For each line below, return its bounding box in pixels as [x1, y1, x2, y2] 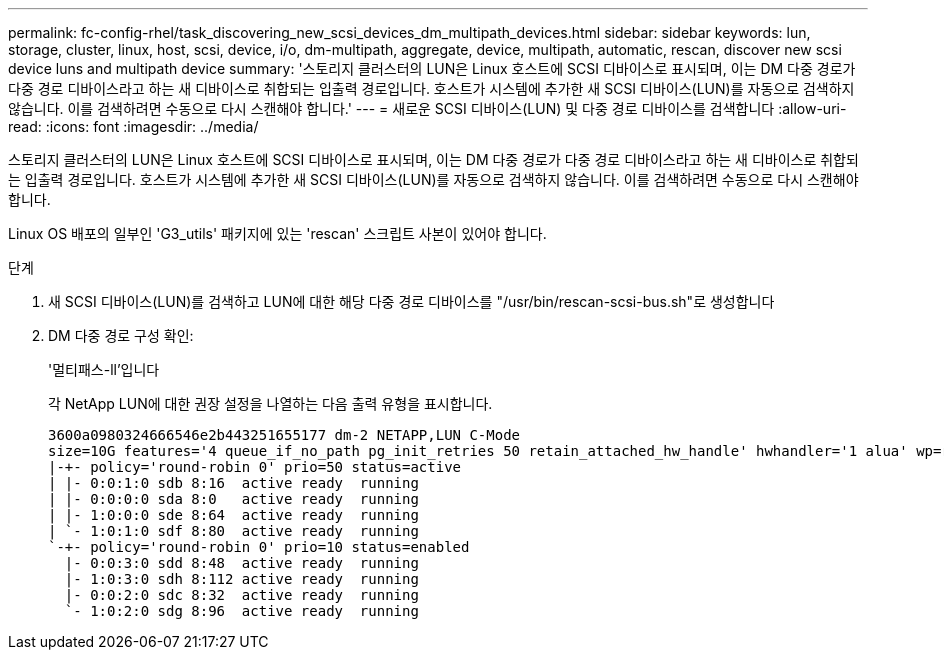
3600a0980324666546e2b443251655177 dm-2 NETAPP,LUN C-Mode [48, 427, 521, 443]
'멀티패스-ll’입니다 [48, 361, 160, 378]
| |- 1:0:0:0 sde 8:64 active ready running [48, 507, 419, 523]
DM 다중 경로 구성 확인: [48, 327, 194, 344]
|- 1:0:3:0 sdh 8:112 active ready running [64, 571, 419, 587]
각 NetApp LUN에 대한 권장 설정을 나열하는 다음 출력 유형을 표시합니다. [48, 395, 493, 412]
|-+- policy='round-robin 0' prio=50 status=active [48, 459, 462, 475]
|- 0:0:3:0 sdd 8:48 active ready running [64, 555, 419, 571]
